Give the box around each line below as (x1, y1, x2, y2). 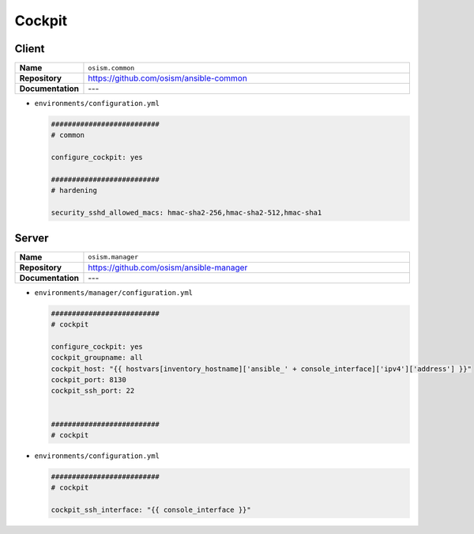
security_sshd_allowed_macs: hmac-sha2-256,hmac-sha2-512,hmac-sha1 (51, 208, 322, 218)
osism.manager (88, 253, 138, 261)
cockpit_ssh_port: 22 (51, 386, 135, 396)
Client (14, 42, 45, 55)
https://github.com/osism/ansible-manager (88, 262, 248, 273)
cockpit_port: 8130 (51, 376, 126, 384)
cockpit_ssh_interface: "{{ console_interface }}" (51, 506, 252, 514)
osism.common (88, 63, 135, 72)
